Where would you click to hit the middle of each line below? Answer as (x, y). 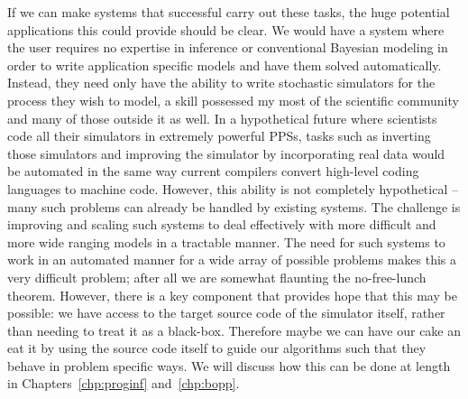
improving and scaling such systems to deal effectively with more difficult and (222, 224)
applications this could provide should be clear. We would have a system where (226, 29)
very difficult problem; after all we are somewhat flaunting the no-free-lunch (217, 277)
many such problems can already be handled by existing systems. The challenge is (234, 206)
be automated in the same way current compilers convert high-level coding (213, 171)
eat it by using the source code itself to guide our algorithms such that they (217, 348)
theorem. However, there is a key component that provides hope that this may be (232, 295)
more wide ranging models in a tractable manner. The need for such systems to (226, 241)
